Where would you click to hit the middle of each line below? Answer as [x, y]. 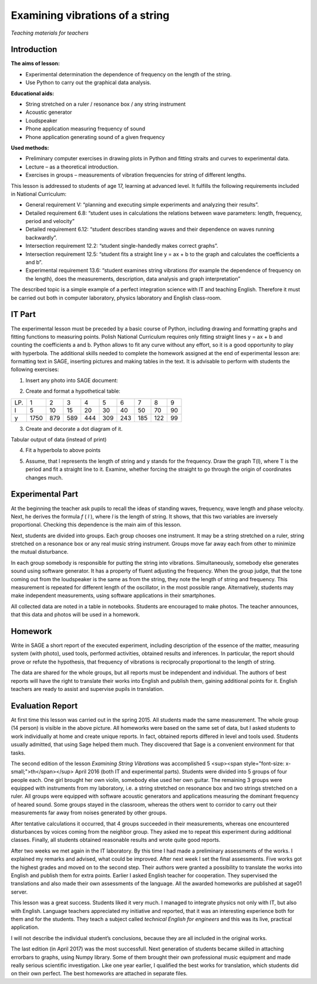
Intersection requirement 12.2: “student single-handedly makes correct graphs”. [122, 246]
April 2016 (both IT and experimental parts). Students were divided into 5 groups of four [181, 771]
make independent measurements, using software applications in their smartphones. [113, 595]
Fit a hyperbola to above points [63, 450]
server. [19, 892]
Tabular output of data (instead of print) [59, 440]
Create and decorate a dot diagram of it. [74, 429]
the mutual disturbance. [40, 552]
